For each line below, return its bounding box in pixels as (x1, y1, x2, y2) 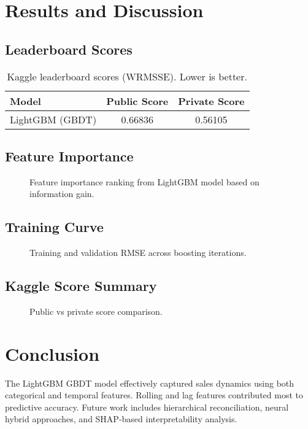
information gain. (29, 187, 94, 200)
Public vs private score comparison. (29, 304, 163, 317)
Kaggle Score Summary (5, 276, 157, 295)
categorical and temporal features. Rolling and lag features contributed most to (5, 388, 303, 401)
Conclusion (5, 341, 100, 366)
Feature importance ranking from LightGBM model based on (29, 175, 260, 188)
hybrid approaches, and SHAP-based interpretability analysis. (5, 412, 237, 425)
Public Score (106, 93, 169, 108)
